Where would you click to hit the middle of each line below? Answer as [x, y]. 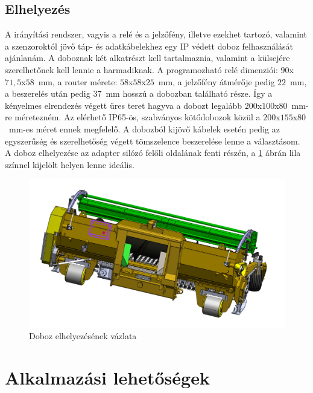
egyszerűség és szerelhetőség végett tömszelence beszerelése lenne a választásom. [153, 141]
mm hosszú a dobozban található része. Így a [189, 93]
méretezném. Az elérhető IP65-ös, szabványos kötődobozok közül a [138, 117]
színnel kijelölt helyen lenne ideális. [70, 164]
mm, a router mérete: [78, 81]
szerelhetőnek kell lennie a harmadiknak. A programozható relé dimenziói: [141, 69]
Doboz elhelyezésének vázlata [83, 336]
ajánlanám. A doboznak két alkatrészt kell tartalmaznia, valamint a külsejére [147, 58]
